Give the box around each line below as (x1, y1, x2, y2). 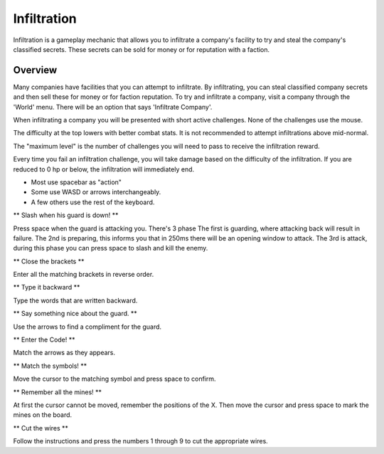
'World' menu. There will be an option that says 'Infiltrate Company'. (13, 102, 213, 111)
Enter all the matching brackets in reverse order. (13, 270, 154, 279)
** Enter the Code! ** (13, 335, 75, 344)
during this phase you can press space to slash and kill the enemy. (13, 244, 208, 253)
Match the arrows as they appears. (13, 349, 116, 357)
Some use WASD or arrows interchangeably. (31, 188, 161, 196)
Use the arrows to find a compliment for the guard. (13, 322, 162, 331)
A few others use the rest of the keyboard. (31, 198, 155, 206)
